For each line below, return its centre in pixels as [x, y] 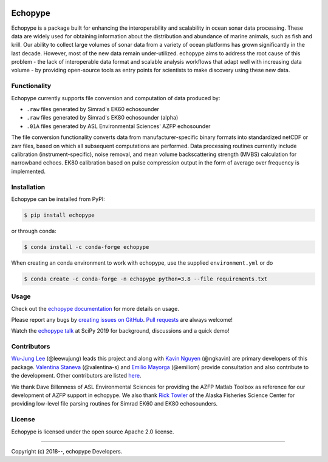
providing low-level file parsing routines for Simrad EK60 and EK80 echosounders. [114, 404]
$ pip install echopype [60, 215]
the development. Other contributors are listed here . [77, 376]
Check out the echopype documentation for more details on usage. [95, 308]
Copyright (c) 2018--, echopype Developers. [67, 451]
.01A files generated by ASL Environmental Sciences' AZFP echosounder [118, 126]
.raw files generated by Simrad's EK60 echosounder [93, 109]
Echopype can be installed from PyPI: [58, 199]
